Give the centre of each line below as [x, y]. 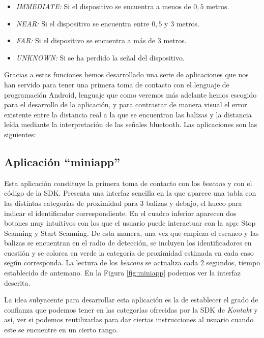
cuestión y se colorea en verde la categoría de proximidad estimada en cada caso [129, 252]
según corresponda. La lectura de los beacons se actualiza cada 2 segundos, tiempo [132, 263]
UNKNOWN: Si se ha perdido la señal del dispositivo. [100, 57]
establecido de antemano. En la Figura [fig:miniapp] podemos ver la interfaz [123, 273]
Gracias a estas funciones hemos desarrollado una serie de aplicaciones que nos [126, 74]
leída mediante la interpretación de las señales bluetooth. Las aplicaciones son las [131, 124]
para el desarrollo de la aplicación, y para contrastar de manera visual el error [126, 104]
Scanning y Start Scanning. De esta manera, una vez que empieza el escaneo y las [131, 233]
